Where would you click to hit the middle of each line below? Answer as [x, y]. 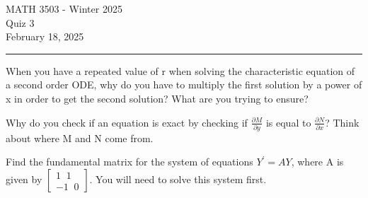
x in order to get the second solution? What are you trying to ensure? [157, 98]
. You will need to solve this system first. [178, 179]
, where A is [317, 162]
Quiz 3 [20, 22]
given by [24, 179]
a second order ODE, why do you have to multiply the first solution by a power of [184, 85]
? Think [342, 122]
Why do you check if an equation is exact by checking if [127, 122]
